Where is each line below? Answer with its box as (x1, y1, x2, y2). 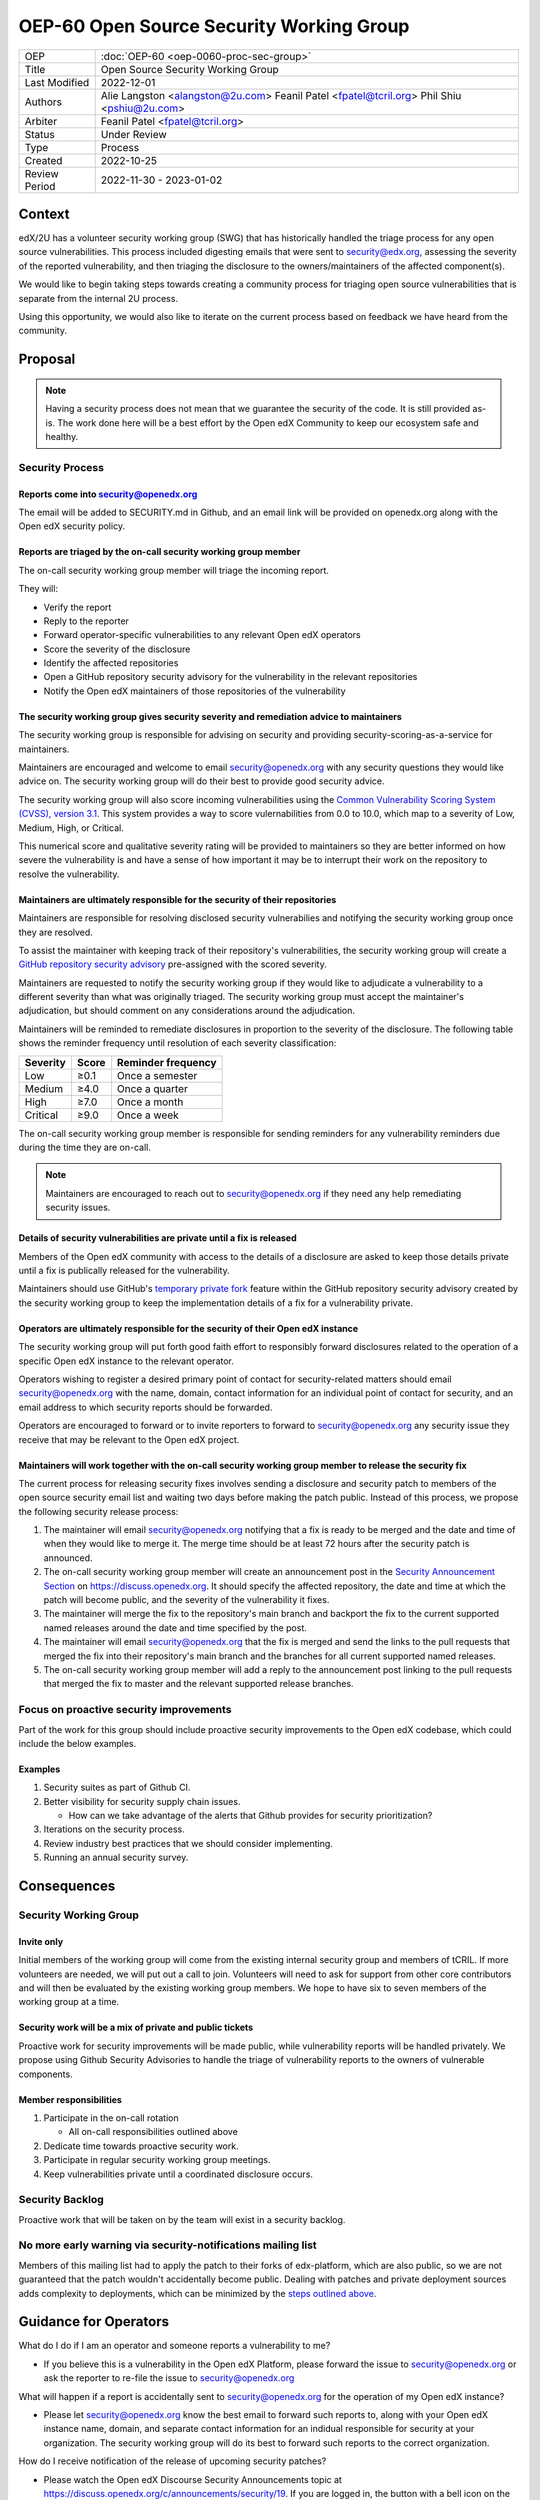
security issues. (45, 1201, 111, 1214)
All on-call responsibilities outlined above (68, 2126, 239, 2138)
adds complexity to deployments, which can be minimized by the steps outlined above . (18, 2287, 377, 2299)
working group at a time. (18, 1996, 120, 2008)
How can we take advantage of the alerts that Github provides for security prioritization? (68, 1810, 433, 1822)
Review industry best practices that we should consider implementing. (43, 1837, 334, 1849)
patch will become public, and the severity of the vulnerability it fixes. (43, 1594, 330, 1606)
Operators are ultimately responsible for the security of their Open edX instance (18, 1322, 359, 1334)
